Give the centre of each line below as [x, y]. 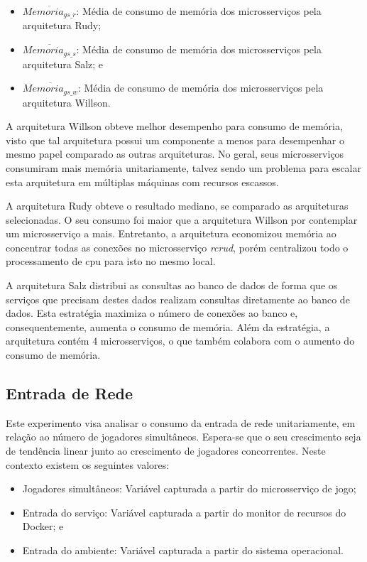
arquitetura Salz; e [63, 64]
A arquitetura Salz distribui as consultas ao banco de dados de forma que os [172, 285]
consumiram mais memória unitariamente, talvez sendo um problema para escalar [184, 167]
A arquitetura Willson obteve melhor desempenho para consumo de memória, [174, 126]
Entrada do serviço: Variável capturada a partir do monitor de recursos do [184, 512]
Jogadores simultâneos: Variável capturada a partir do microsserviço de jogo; [189, 488]
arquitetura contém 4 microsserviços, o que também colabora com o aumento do [180, 341]
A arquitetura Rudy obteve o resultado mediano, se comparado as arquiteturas [177, 206]
